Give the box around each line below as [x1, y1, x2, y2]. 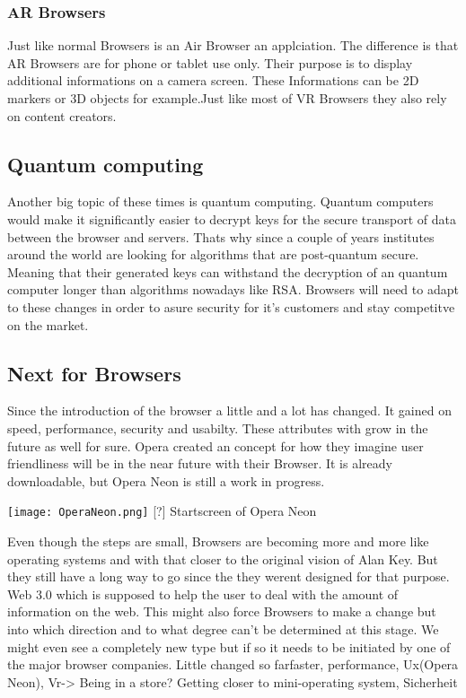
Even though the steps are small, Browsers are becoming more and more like [7, 531, 429, 550]
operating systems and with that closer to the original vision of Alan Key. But [7, 549, 438, 568]
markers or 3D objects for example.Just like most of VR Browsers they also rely [7, 89, 447, 107]
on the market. [7, 315, 89, 334]
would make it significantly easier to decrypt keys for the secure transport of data [7, 209, 456, 228]
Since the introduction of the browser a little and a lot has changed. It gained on [7, 401, 452, 420]
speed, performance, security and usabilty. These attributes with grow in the [7, 418, 428, 437]
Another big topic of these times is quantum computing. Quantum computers [7, 192, 434, 211]
